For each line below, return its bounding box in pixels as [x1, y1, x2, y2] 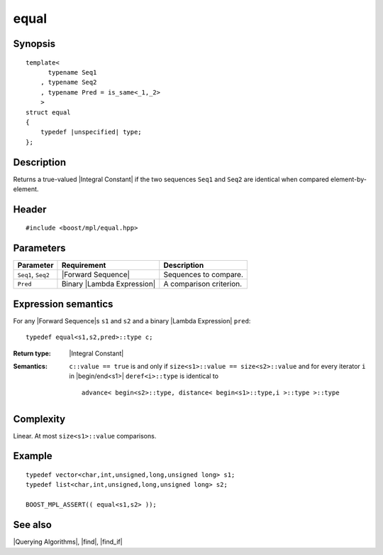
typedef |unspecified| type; [40, 128, 142, 136]
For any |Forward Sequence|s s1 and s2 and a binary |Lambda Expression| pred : [13, 316, 251, 325]
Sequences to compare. [163, 270, 244, 280]
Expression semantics [13, 298, 113, 310]
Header [13, 203, 47, 215]
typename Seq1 [48, 68, 97, 76]
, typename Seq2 [40, 78, 97, 87]
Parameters [13, 242, 66, 254]
